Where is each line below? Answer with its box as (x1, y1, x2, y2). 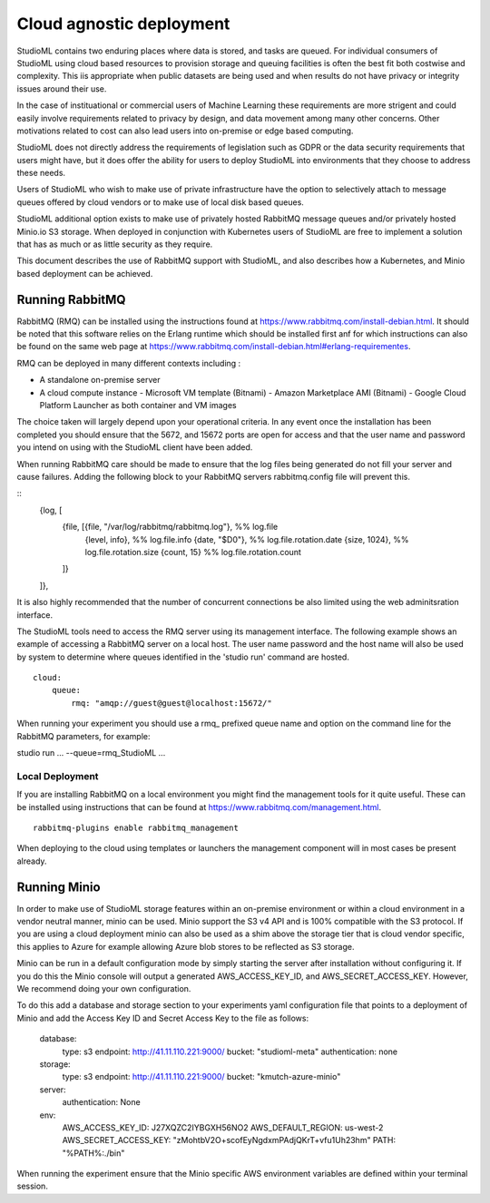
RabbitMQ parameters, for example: (16, 730, 151, 741)
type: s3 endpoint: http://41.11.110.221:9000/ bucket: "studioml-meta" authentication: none (62, 1046, 398, 1057)
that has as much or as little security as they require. (16, 239, 213, 249)
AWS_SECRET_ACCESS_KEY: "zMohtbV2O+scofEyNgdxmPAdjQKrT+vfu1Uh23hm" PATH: (62, 1135, 397, 1146)
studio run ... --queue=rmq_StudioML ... (16, 748, 166, 758)
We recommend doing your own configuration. (16, 983, 191, 993)
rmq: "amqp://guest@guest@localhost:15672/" (71, 698, 272, 708)
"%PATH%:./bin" (62, 1148, 125, 1159)
